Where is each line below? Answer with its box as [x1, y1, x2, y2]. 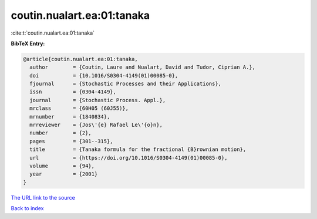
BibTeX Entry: [11, 40, 45, 47]
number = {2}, [29, 130, 92, 136]
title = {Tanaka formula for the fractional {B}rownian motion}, [29, 146, 247, 153]
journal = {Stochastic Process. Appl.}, [29, 97, 166, 103]
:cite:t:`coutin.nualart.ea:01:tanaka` [11, 29, 95, 36]
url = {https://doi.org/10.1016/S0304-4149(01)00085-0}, [29, 154, 228, 161]
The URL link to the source [11, 194, 76, 201]
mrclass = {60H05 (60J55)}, [29, 105, 129, 112]
